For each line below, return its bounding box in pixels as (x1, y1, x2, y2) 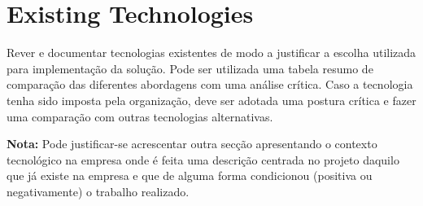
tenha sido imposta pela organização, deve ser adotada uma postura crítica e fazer (7, 91, 416, 108)
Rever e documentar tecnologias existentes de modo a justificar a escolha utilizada (7, 44, 416, 61)
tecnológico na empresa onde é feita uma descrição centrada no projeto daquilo (7, 151, 399, 168)
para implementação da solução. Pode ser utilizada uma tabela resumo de (7, 59, 373, 77)
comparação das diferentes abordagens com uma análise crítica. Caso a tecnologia (7, 76, 413, 93)
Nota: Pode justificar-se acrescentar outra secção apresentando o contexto (7, 135, 377, 152)
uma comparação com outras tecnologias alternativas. (7, 107, 273, 125)
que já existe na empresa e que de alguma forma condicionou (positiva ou (7, 167, 373, 184)
